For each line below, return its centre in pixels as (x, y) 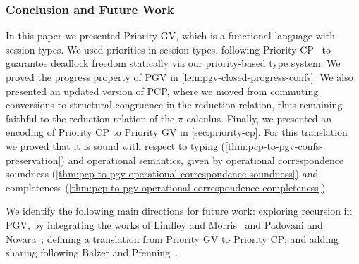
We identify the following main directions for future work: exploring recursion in (179, 211)
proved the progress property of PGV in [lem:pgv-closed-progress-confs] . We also (179, 77)
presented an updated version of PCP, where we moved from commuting (162, 90)
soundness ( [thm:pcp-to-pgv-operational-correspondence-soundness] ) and (162, 174)
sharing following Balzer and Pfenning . (92, 252)
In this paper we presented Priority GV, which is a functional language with (170, 36)
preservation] (34, 159)
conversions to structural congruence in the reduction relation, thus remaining (174, 105)
